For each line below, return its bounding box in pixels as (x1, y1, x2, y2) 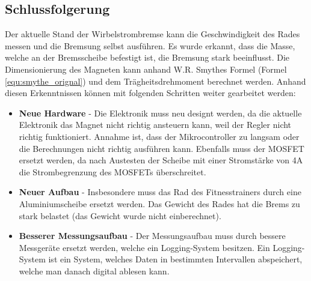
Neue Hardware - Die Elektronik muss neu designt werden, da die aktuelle (19, 106, 302, 119)
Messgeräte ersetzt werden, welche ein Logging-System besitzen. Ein (19, 241, 270, 253)
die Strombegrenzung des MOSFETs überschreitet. (19, 165, 206, 178)
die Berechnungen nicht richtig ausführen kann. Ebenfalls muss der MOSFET (19, 142, 304, 154)
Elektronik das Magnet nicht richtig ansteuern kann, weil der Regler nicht (19, 118, 292, 131)
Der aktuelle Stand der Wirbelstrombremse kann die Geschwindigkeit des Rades (5, 28, 300, 40)
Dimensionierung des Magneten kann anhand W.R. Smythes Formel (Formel (5, 62, 287, 75)
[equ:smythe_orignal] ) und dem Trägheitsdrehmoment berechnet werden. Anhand (5, 74, 306, 87)
